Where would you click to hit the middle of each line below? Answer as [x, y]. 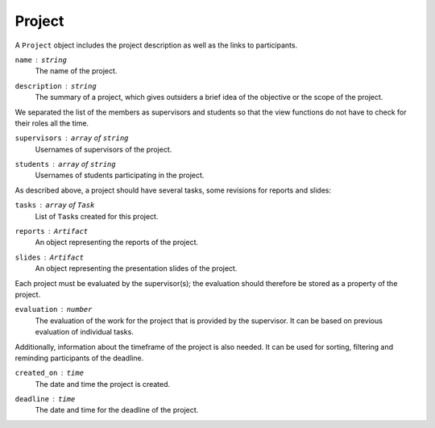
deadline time [45, 399]
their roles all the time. [52, 123]
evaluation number [54, 310]
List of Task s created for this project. [97, 216]
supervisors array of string [72, 138]
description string [56, 86]
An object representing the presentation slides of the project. [136, 268]
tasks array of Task [55, 205]
